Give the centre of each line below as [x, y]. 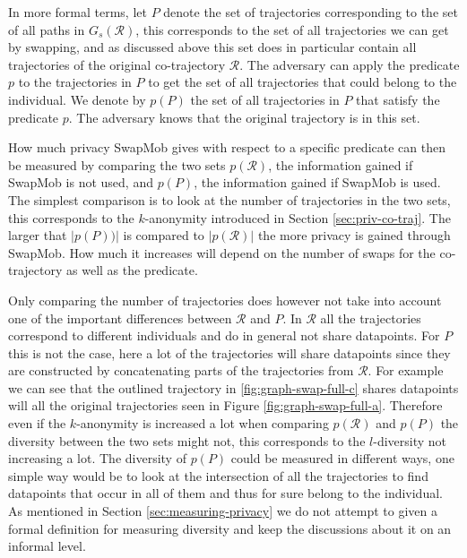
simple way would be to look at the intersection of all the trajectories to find [218, 475]
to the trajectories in [75, 82]
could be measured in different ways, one [342, 458]
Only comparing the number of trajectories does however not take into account [225, 300]
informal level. [47, 546]
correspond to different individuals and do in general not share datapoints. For [224, 335]
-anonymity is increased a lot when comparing [203, 423]
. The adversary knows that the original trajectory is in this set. [244, 117]
